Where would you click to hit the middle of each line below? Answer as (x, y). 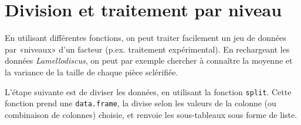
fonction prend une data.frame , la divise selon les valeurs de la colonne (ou (141, 103)
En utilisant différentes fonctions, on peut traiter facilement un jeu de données (146, 38)
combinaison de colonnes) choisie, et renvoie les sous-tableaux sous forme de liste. (151, 114)
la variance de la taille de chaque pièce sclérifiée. (92, 72)
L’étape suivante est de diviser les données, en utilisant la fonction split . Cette (148, 91)
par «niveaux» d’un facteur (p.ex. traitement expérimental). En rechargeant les (147, 49)
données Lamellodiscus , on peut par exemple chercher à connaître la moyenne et (149, 60)
